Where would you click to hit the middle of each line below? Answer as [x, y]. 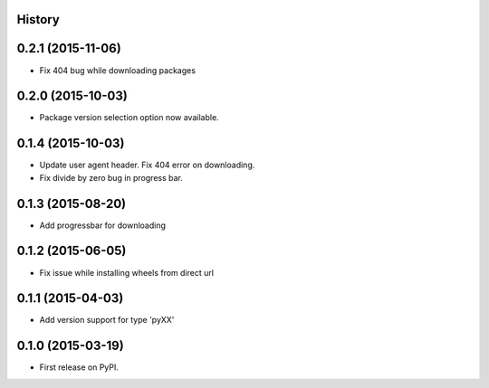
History [38, 19]
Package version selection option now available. [129, 118]
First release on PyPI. [79, 367]
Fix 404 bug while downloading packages [118, 70]
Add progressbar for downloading [103, 225]
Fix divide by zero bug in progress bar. [111, 177]
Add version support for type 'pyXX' [107, 320]
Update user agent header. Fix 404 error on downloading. [147, 165]
